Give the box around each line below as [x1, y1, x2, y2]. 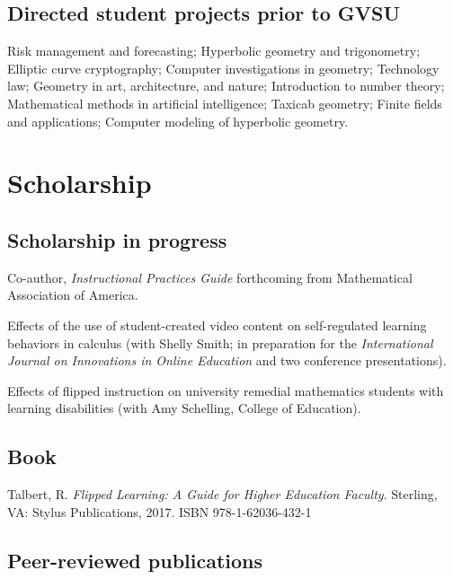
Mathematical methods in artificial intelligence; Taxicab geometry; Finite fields [7, 93, 442, 112]
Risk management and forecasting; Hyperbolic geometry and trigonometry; [7, 41, 421, 60]
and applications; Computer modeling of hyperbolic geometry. [7, 111, 349, 130]
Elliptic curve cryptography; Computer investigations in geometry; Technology [7, 58, 440, 77]
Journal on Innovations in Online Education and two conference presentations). [7, 351, 447, 370]
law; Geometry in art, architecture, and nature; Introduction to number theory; [7, 76, 445, 95]
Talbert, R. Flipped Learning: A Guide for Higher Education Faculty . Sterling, [7, 485, 438, 504]
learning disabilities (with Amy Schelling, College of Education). [7, 399, 361, 417]
